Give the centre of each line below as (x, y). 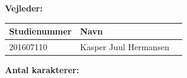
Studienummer (41, 31)
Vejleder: (24, 8)
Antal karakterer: (42, 70)
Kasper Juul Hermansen (125, 46)
